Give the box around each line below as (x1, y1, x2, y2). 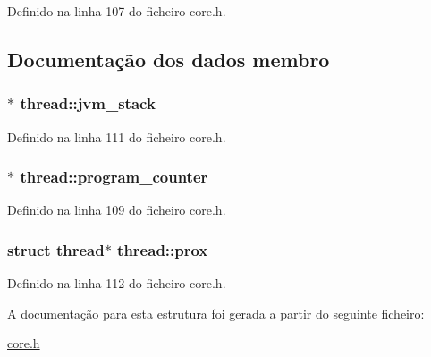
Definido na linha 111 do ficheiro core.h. (7, 127, 226, 146)
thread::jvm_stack (20, 92, 156, 115)
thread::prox (117, 238, 208, 260)
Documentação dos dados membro (7, 45, 330, 72)
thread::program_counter (20, 166, 208, 188)
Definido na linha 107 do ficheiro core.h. (7, 2, 226, 20)
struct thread (7, 238, 105, 260)
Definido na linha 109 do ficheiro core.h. (7, 200, 226, 219)
